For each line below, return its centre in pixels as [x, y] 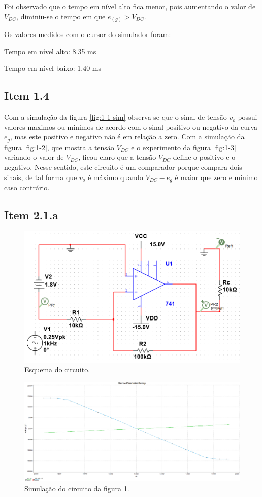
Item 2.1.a [31, 214]
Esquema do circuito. [57, 369]
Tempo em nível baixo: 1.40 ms [53, 68]
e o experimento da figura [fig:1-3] [184, 147]
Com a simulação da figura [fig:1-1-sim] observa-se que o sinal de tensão [116, 117]
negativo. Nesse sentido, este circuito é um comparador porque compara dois [123, 167]
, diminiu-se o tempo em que [61, 16]
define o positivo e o [204, 157]
